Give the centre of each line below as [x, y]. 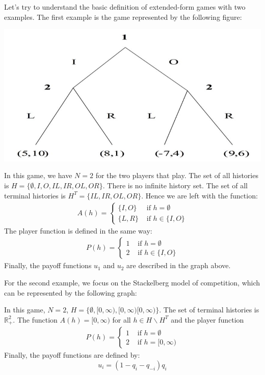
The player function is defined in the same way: [78, 230]
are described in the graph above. [179, 265]
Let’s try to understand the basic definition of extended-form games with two [125, 7]
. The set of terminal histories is [209, 310]
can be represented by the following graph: [71, 292]
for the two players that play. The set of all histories [177, 175]
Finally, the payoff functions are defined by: [72, 355]
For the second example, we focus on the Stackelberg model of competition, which [132, 283]
